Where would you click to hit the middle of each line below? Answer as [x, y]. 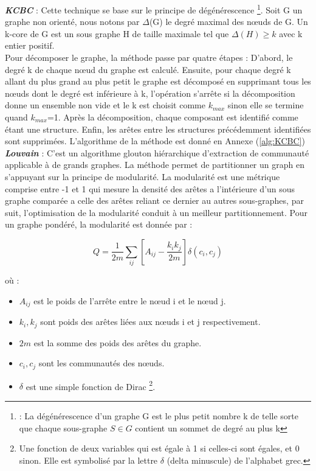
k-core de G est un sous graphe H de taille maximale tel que [117, 33]
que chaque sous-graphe [63, 427]
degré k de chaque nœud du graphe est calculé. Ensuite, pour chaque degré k [148, 69]
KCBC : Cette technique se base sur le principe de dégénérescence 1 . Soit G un [154, 9]
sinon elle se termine [266, 105]
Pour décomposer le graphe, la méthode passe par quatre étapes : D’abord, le [149, 58]
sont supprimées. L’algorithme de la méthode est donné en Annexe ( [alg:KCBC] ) [155, 141]
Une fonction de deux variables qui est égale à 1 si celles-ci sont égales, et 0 [159, 448]
